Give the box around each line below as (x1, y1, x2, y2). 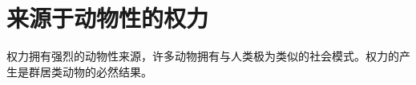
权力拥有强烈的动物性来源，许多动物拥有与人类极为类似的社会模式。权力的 (6, 48, 399, 64)
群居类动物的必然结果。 (28, 63, 152, 79)
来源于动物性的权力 (6, 2, 209, 34)
